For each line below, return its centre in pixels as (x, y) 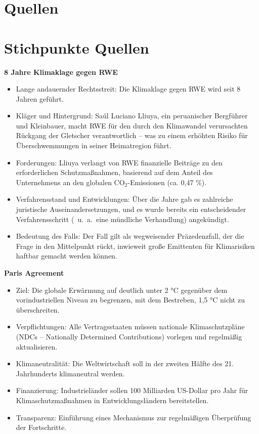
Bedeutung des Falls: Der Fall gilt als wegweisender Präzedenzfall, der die (130, 236)
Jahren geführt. (40, 98)
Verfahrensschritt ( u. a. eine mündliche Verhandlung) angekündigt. (122, 219)
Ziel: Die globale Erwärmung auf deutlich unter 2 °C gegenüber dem (122, 290)
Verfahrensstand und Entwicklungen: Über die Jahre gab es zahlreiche (124, 199)
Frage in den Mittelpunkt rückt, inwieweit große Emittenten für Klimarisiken (135, 246)
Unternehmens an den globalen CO (70, 182)
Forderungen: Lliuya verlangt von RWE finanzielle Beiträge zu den (119, 162)
